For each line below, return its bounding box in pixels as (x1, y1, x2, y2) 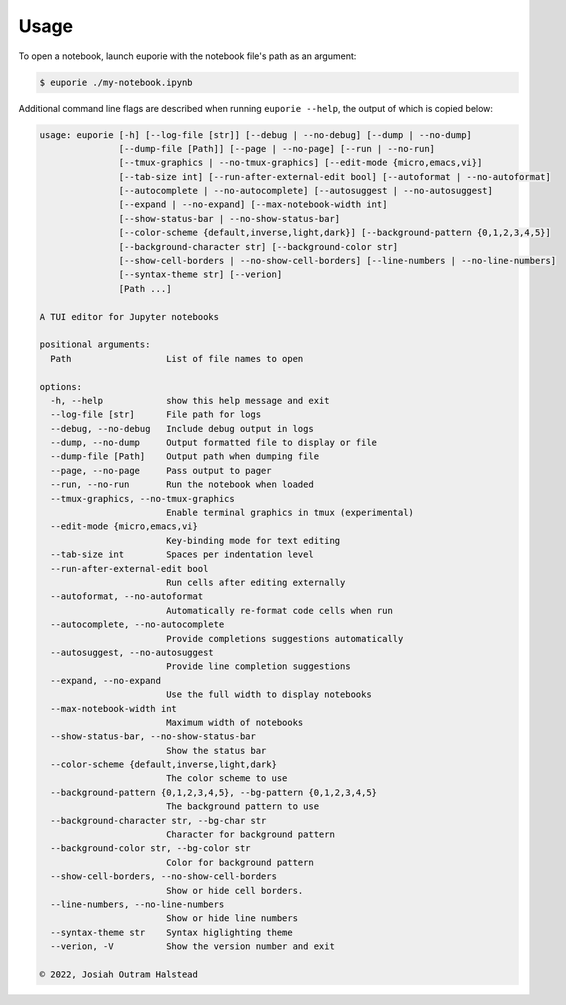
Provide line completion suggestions (165, 661, 351, 672)
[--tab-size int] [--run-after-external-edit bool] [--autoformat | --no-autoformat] (118, 171, 552, 182)
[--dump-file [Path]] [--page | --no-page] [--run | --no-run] (118, 143, 435, 154)
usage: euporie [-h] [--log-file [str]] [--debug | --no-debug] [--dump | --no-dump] (39, 129, 472, 140)
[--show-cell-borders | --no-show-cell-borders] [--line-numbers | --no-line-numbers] (118, 255, 557, 267)
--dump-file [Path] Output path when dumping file (50, 451, 320, 462)
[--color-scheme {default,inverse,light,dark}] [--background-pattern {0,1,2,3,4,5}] (118, 227, 552, 239)
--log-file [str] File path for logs (50, 409, 262, 420)
